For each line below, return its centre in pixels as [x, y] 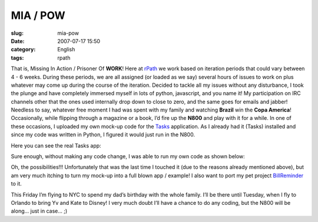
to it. [16, 184]
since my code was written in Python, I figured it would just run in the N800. [103, 135]
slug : [17, 33]
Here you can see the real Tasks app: [56, 145]
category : [23, 50]
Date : [18, 41]
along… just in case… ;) [39, 211]
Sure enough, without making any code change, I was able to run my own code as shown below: [128, 156]
